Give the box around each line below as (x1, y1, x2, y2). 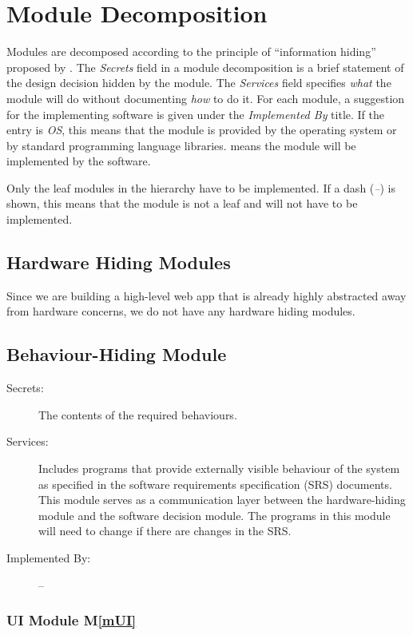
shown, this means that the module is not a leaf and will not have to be (6, 195, 358, 212)
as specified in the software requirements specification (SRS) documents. (38, 475, 392, 492)
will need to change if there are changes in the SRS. (38, 522, 292, 539)
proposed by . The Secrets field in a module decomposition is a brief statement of (6, 58, 404, 75)
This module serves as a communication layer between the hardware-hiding (38, 491, 406, 508)
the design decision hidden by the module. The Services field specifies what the (6, 74, 391, 91)
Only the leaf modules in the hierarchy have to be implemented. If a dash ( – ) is (6, 179, 395, 196)
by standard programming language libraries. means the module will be (6, 137, 356, 153)
